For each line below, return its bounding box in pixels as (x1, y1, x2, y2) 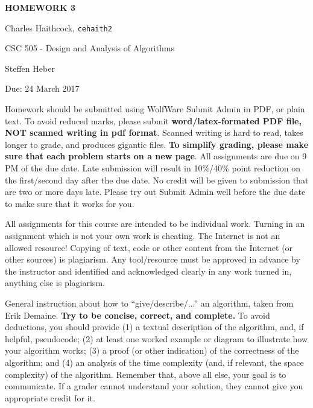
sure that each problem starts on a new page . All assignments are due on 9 (5, 150, 307, 162)
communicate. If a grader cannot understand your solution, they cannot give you (5, 380, 303, 392)
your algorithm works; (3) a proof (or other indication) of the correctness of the (5, 344, 299, 357)
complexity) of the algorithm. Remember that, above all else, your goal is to (5, 368, 286, 380)
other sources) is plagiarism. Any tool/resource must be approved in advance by (5, 253, 300, 266)
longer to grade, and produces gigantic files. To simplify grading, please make (5, 138, 309, 150)
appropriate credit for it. (5, 391, 95, 404)
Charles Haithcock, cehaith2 (5, 21, 112, 34)
